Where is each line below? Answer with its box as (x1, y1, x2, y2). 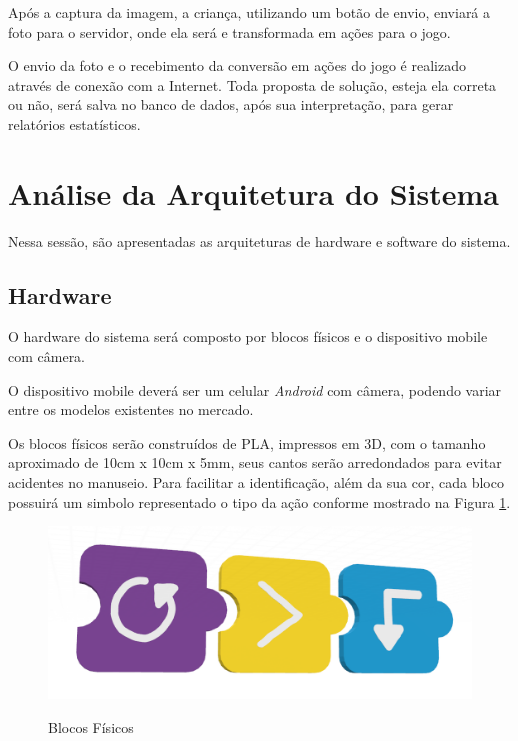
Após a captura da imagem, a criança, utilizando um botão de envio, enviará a (8, 2, 491, 22)
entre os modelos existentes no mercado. (8, 399, 254, 420)
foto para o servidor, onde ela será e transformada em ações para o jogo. (8, 21, 451, 42)
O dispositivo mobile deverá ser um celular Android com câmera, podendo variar (8, 379, 502, 400)
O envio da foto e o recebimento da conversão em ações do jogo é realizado (8, 55, 466, 76)
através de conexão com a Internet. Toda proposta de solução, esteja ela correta (8, 74, 497, 95)
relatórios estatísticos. (8, 113, 141, 134)
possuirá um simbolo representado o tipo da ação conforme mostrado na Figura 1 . (8, 491, 511, 512)
